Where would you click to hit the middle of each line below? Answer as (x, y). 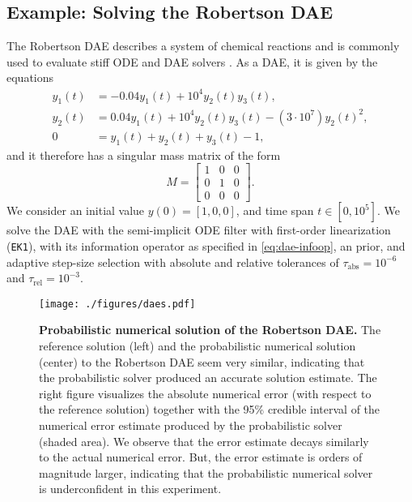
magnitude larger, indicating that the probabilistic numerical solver (206, 472)
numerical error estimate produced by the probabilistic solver (191, 425)
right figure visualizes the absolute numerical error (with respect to (205, 393)
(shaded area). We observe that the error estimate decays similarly (204, 441)
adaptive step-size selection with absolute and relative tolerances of (173, 262)
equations (30, 77)
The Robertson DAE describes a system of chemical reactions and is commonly (203, 46)
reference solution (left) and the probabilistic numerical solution (198, 346)
